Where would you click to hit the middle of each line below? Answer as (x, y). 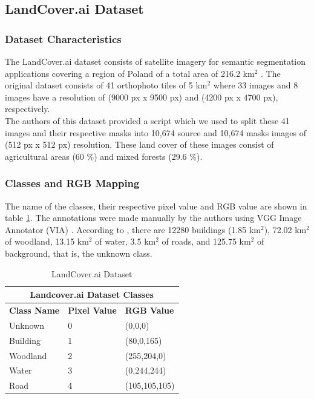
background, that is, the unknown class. (79, 253)
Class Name (34, 310)
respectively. (28, 109)
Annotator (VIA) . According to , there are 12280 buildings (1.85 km (133, 229)
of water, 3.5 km (126, 241)
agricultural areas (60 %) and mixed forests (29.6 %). (104, 156)
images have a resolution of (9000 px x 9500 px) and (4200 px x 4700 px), (142, 97)
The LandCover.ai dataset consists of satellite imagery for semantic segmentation (155, 61)
